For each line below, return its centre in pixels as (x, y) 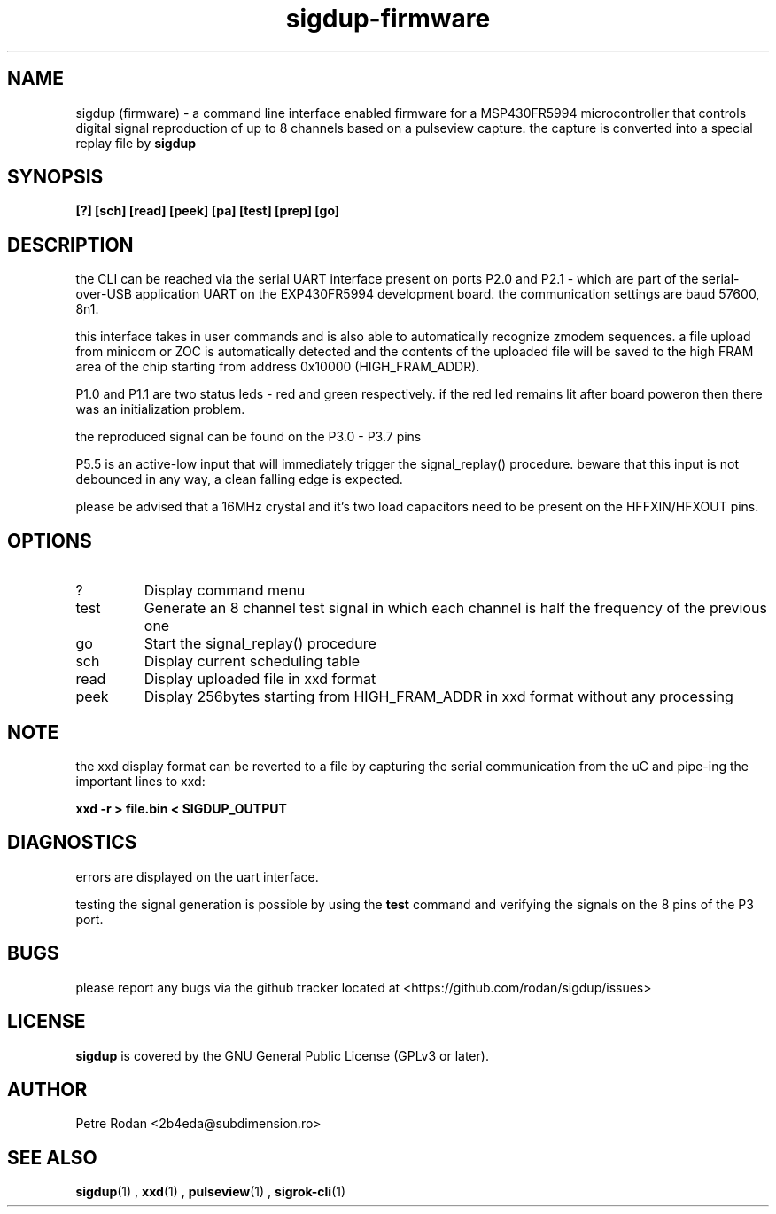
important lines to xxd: (140, 781)
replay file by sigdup (136, 143)
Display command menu (225, 591)
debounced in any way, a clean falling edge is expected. (239, 479)
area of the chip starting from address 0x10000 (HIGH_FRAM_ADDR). (278, 367)
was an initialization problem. (160, 409)
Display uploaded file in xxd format (260, 679)
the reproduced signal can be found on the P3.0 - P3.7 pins (248, 437)
